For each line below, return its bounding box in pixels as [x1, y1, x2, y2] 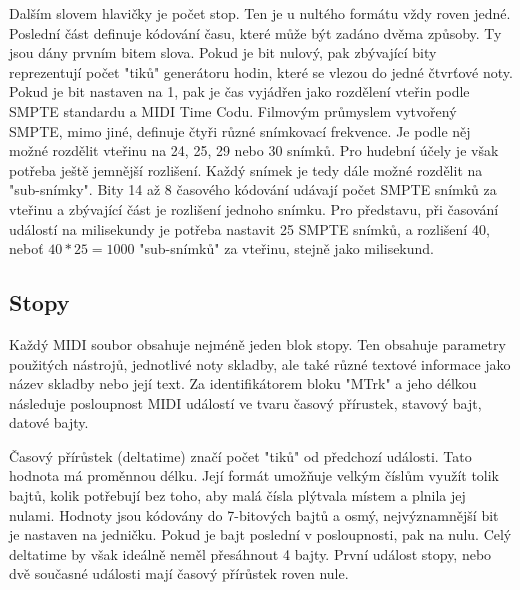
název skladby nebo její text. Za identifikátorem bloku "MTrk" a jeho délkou [9, 373, 477, 394]
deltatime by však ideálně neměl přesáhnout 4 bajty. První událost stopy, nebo [9, 543, 492, 564]
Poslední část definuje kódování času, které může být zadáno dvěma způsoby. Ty [9, 22, 502, 43]
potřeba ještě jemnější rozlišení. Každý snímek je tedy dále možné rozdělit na [9, 159, 483, 180]
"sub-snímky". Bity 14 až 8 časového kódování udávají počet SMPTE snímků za [9, 179, 497, 200]
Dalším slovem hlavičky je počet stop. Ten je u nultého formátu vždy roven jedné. [9, 3, 511, 23]
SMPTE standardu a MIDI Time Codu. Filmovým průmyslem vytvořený [9, 100, 457, 121]
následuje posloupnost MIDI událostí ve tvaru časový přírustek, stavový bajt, [9, 392, 482, 413]
